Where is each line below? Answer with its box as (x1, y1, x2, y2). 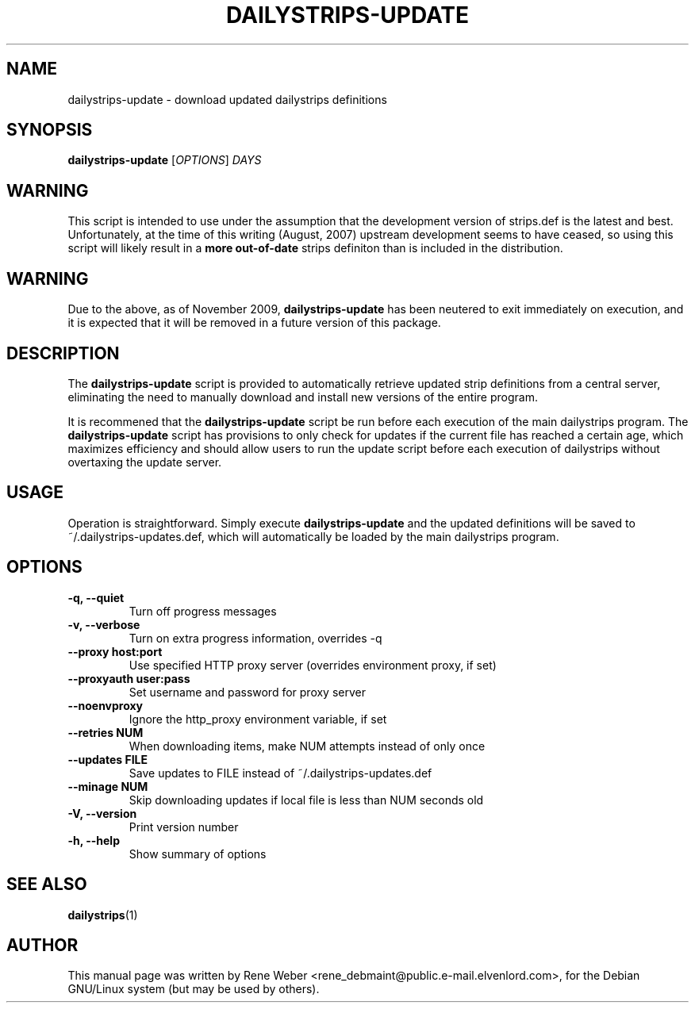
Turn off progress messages (129, 604, 277, 618)
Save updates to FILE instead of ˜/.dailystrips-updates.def (129, 765, 432, 780)
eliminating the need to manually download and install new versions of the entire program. (67, 389, 538, 404)
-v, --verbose (67, 617, 140, 631)
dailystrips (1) (67, 907, 138, 922)
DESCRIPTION (6, 343, 120, 363)
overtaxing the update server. (67, 455, 222, 469)
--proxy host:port (67, 644, 163, 658)
